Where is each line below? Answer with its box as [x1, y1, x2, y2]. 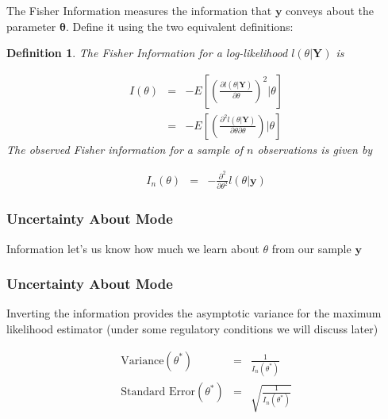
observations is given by [257, 140, 373, 157]
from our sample [271, 240, 352, 256]
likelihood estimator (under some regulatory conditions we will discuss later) [6, 321, 378, 337]
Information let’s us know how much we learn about [6, 240, 259, 256]
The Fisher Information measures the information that [6, 2, 272, 18]
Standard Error [121, 386, 196, 398]
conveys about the [286, 2, 375, 18]
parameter [6, 17, 56, 34]
